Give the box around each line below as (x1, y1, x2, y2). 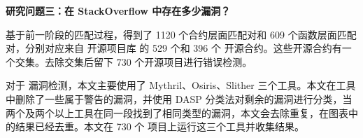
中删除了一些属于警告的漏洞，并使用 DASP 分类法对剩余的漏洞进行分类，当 (6, 91, 353, 106)
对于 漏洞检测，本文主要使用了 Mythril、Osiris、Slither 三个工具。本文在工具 (6, 78, 356, 92)
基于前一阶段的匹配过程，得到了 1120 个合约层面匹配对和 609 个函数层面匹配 (6, 27, 357, 41)
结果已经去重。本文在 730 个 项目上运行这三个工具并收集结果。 (15, 119, 304, 134)
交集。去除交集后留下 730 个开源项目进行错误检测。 (15, 54, 252, 69)
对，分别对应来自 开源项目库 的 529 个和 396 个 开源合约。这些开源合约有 (6, 41, 342, 55)
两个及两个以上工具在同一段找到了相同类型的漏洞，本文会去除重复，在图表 (6, 105, 348, 120)
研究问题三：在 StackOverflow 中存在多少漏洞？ (6, 4, 231, 18)
